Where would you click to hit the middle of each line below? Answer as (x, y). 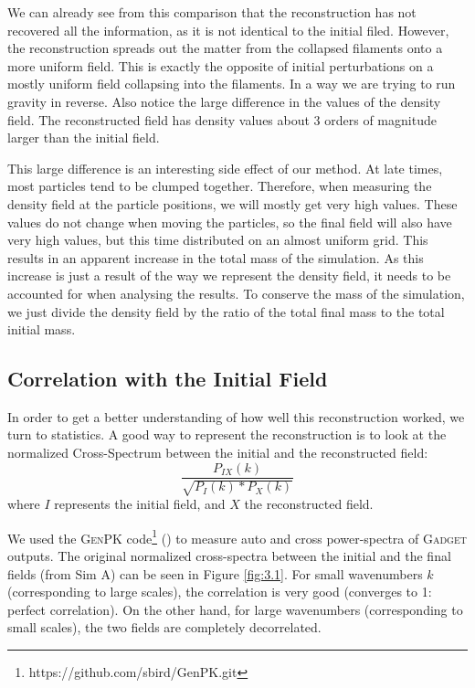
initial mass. (42, 329)
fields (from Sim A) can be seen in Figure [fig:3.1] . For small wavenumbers (215, 573)
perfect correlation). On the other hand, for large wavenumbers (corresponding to (235, 609)
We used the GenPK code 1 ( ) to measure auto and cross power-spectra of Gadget (237, 536)
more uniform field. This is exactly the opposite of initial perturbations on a (221, 65)
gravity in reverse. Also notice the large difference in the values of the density (224, 101)
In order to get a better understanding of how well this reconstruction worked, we (236, 416)
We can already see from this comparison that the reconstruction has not (212, 12)
